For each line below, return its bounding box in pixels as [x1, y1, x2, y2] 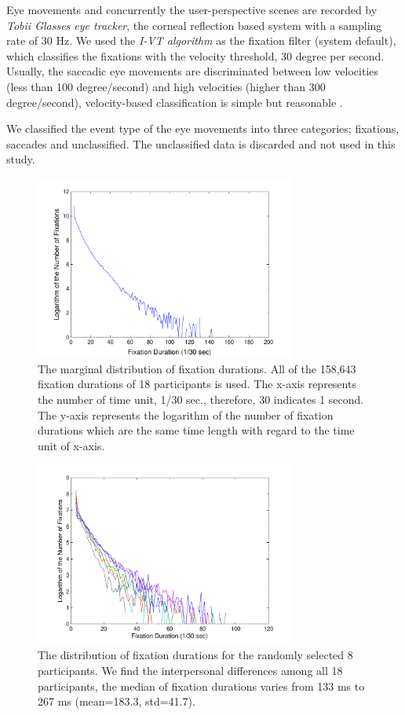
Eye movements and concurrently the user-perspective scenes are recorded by [6, 2, 378, 17]
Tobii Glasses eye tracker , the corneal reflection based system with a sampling [6, 16, 382, 33]
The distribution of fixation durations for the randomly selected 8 [38, 647, 353, 663]
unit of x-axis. [38, 437, 105, 453]
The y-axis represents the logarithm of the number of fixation [38, 406, 334, 423]
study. [6, 151, 35, 167]
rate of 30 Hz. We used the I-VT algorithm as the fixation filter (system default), [6, 32, 396, 49]
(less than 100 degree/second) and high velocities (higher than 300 [6, 78, 326, 94]
